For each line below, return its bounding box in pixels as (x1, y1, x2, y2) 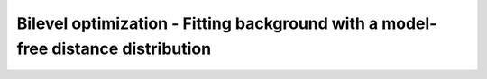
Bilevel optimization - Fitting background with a (16, 13, 379, 33)
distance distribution (51, 39, 212, 58)
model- (381, 13, 437, 33)
